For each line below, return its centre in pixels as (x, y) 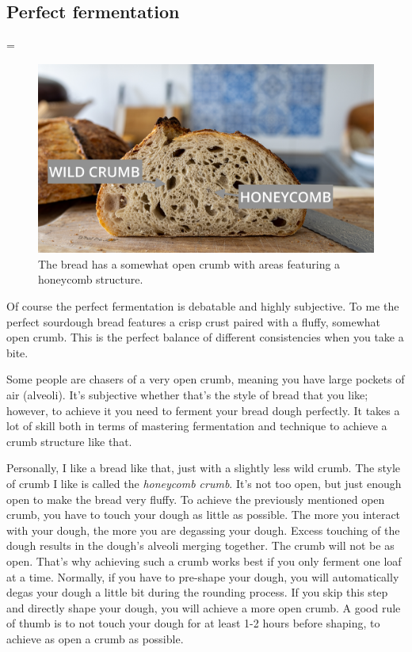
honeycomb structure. (91, 279)
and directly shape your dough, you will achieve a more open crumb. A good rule (204, 607)
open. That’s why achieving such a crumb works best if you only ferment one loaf (204, 560)
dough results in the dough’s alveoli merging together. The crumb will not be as (200, 545)
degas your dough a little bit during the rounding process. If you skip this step (197, 592)
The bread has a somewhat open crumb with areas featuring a (189, 263)
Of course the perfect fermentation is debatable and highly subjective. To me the (203, 306)
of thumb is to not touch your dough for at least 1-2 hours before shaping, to (193, 623)
